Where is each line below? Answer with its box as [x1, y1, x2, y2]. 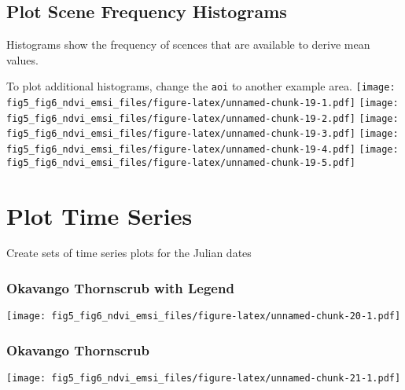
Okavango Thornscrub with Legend [6, 278, 234, 297]
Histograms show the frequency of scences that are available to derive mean [6, 36, 370, 53]
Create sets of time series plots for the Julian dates [6, 245, 252, 261]
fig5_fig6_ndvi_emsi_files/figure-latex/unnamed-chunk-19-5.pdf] [6, 156, 355, 168]
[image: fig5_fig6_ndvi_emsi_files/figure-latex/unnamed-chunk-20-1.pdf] [6, 311, 401, 322]
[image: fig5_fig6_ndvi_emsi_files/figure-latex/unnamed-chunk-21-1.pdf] [6, 373, 401, 384]
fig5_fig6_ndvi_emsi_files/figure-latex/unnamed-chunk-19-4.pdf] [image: [6, 144, 399, 156]
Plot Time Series [6, 199, 193, 231]
